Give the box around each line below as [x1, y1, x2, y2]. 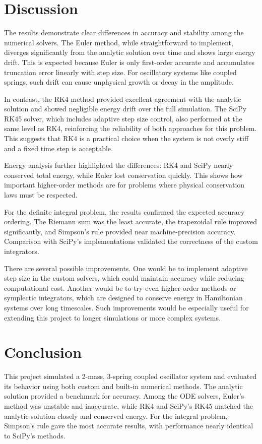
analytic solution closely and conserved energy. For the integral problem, [4, 410, 228, 421]
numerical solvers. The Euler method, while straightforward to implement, [4, 37, 233, 47]
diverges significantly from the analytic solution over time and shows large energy [4, 47, 255, 57]
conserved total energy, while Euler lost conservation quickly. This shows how [4, 169, 243, 180]
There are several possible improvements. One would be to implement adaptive [4, 263, 248, 273]
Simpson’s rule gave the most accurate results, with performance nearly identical [4, 420, 253, 431]
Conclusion [4, 342, 82, 362]
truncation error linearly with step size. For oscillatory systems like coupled [4, 67, 237, 77]
